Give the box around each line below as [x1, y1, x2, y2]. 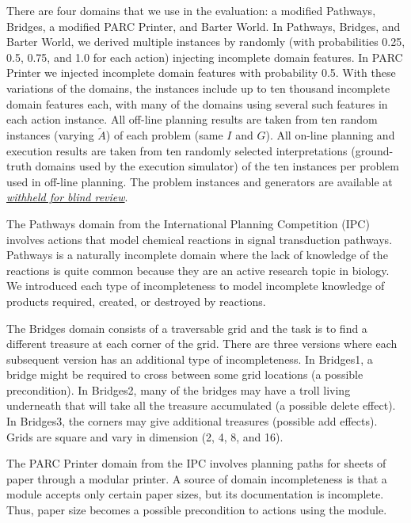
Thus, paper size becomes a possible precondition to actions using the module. [6, 502, 387, 518]
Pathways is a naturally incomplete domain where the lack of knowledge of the [6, 246, 388, 263]
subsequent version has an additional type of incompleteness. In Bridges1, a [6, 350, 373, 367]
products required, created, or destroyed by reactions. [6, 292, 266, 309]
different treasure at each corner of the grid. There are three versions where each [6, 335, 398, 352]
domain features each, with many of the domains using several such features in [6, 95, 388, 112]
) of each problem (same [105, 126, 223, 143]
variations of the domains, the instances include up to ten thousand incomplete [6, 79, 390, 96]
